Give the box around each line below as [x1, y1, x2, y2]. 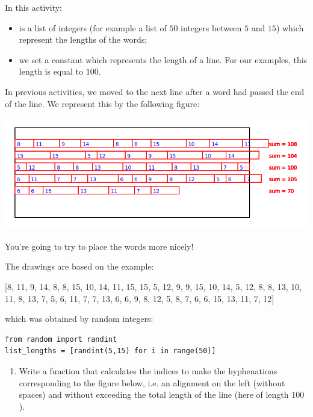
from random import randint [5, 335, 117, 344]
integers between [181, 21, 242, 34]
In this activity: [5, 1, 62, 13]
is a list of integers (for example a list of [19, 21, 167, 34]
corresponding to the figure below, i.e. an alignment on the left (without [19, 376, 285, 389]
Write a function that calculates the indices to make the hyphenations [19, 365, 277, 377]
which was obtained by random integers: [5, 312, 153, 325]
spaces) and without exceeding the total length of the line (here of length [19, 388, 289, 401]
